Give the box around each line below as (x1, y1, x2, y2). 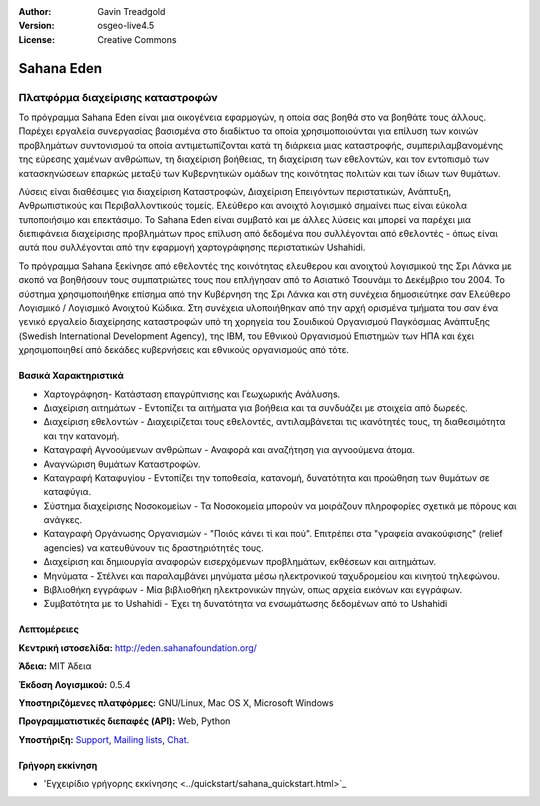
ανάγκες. (43, 514, 83, 526)
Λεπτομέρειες (18, 623, 79, 635)
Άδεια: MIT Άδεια (18, 660, 92, 672)
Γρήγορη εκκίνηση (18, 759, 98, 771)
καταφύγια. (43, 486, 92, 498)
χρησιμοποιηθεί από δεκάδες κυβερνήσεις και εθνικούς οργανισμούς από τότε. (18, 344, 350, 356)
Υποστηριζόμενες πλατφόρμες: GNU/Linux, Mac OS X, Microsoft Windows (18, 697, 334, 709)
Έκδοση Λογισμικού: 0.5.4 (18, 678, 131, 690)
